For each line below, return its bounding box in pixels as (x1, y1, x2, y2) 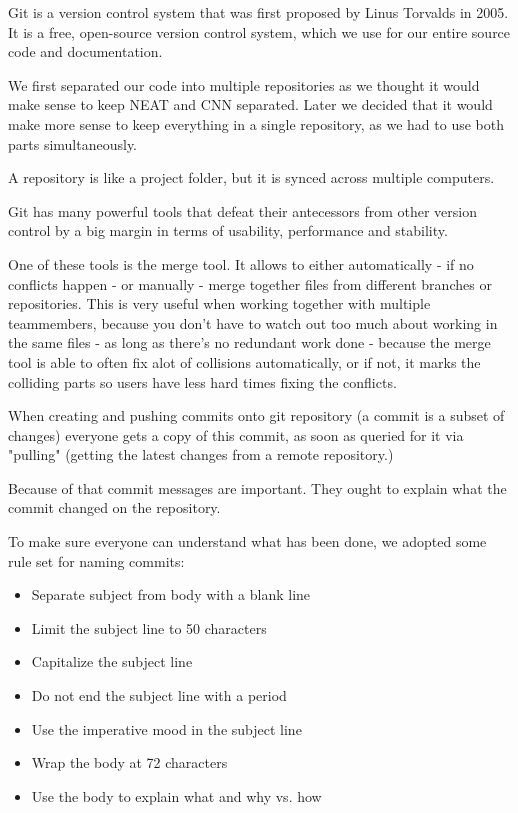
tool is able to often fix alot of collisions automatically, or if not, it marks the (8, 351, 481, 372)
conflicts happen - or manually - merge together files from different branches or (8, 273, 492, 294)
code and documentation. (8, 41, 163, 62)
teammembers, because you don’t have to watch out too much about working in (8, 312, 498, 333)
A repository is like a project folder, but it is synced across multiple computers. (8, 167, 495, 188)
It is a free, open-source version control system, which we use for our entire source (8, 21, 511, 42)
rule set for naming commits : (8, 550, 185, 571)
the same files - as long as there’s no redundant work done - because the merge (8, 332, 491, 353)
